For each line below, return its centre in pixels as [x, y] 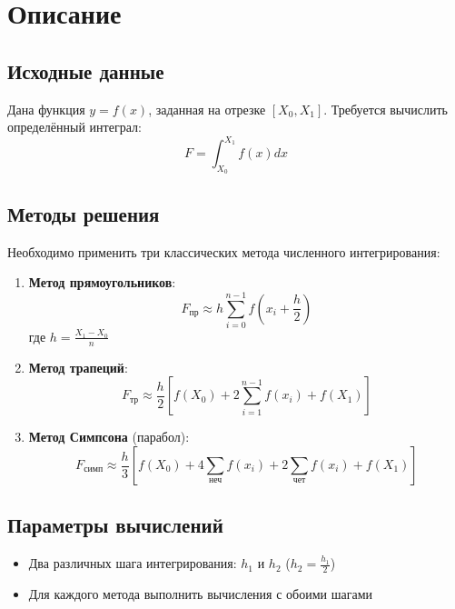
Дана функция [46, 109]
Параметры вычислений [115, 525]
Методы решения [84, 213]
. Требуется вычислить [386, 109]
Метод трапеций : [78, 367]
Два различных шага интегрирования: [133, 563]
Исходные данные [86, 70]
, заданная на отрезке [207, 109]
